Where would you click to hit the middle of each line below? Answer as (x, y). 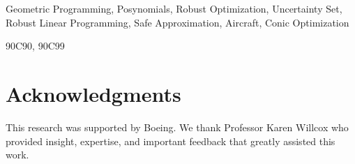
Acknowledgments (93, 93)
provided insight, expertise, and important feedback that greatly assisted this (171, 141)
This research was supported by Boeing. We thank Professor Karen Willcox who (177, 127)
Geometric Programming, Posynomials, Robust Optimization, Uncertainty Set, (174, 8)
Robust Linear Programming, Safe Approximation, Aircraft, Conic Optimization (177, 22)
